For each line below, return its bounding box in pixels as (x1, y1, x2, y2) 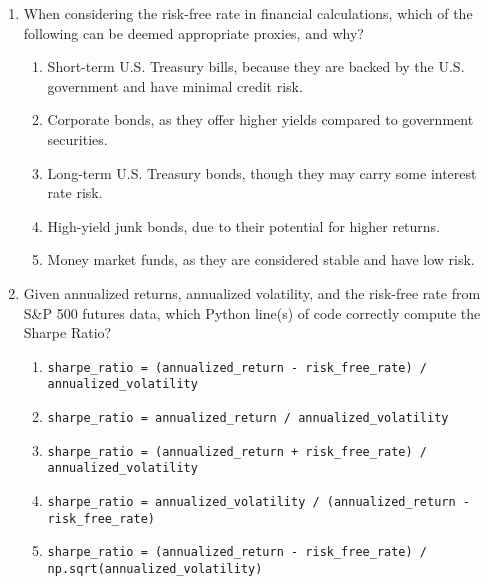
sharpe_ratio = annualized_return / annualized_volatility (47, 411, 449, 426)
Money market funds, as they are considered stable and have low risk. (47, 249, 475, 270)
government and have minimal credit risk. (47, 75, 303, 96)
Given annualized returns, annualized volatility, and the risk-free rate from (23, 282, 481, 303)
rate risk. (47, 182, 103, 203)
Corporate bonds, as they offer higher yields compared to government (47, 109, 474, 130)
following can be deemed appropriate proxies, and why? (23, 22, 364, 43)
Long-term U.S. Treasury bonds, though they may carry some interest (47, 162, 477, 183)
